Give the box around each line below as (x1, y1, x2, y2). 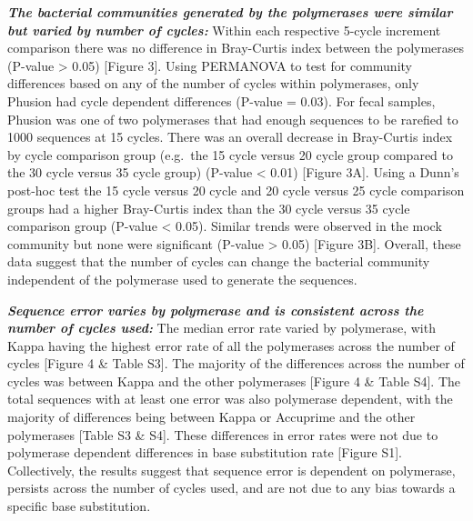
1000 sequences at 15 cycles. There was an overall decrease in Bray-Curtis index (7, 127, 453, 146)
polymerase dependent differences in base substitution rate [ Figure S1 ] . (7, 443, 403, 462)
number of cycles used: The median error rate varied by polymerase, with (7, 318, 436, 337)
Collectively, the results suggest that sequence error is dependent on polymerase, (7, 460, 456, 479)
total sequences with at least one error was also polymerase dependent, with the (7, 389, 453, 408)
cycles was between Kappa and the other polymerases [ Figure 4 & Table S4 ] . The (7, 371, 461, 390)
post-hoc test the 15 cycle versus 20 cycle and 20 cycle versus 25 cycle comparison (7, 180, 465, 199)
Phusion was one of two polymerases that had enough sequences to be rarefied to (7, 109, 458, 128)
